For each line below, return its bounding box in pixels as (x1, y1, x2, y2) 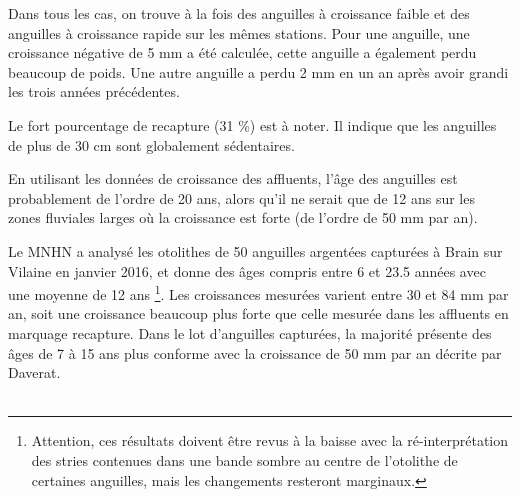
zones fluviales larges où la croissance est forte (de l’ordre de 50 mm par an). (8, 207, 478, 228)
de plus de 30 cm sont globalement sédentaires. (8, 134, 295, 155)
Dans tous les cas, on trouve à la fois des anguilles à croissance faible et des (8, 3, 470, 23)
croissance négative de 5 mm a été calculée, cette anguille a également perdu (8, 42, 477, 63)
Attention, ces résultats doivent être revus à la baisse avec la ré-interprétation (31, 430, 509, 451)
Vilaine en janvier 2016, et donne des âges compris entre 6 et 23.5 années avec (8, 260, 486, 281)
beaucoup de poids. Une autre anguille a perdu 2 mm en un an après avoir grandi (8, 61, 509, 82)
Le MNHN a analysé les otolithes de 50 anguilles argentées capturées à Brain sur (8, 240, 503, 261)
